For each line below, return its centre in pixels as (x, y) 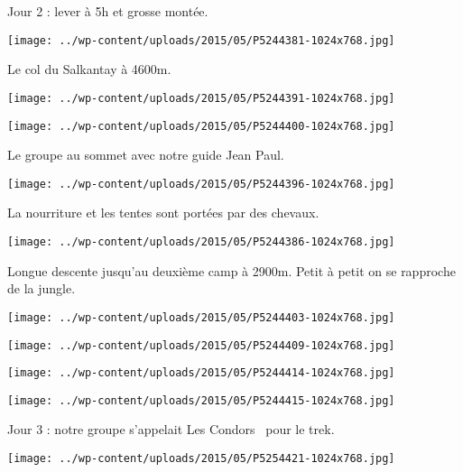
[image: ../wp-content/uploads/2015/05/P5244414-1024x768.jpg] (201, 373)
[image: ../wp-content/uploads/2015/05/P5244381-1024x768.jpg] (201, 40)
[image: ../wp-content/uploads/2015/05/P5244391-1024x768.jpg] (201, 98)
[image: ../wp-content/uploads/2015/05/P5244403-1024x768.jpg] (201, 317)
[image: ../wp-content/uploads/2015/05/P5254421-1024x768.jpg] (201, 459)
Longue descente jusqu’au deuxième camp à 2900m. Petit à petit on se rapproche (231, 270)
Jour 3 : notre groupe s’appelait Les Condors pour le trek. (171, 429)
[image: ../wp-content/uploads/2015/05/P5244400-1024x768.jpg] (201, 126)
